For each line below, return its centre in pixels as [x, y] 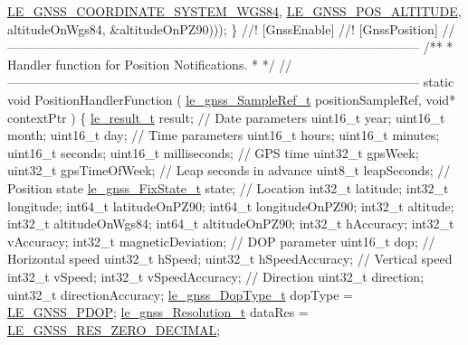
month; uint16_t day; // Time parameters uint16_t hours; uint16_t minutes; [224, 135]
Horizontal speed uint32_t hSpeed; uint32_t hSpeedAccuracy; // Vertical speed [230, 259]
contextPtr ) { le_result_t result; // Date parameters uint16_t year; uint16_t [226, 117]
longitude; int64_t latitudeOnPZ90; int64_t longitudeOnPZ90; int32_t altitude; [231, 205]
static [439, 82]
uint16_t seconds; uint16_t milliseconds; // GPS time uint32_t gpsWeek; [213, 152]
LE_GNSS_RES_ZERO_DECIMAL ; [114, 329]
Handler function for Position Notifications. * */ [141, 64]
